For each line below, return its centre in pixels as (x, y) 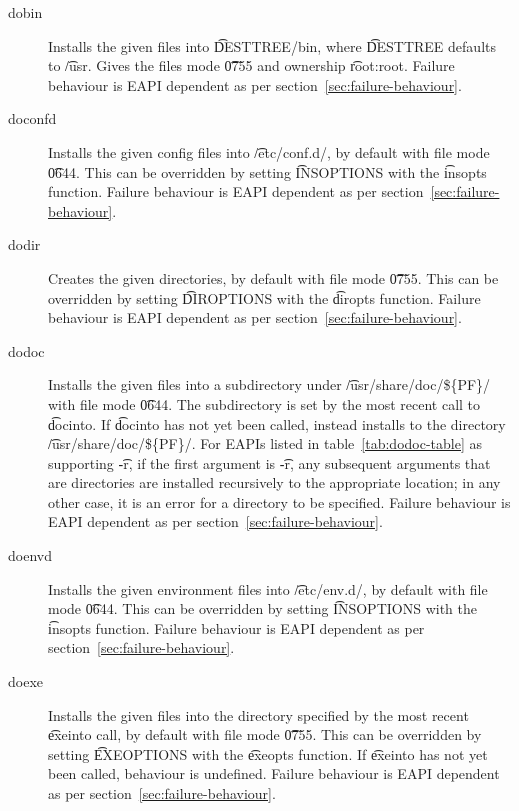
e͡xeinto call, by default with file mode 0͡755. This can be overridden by (265, 734)
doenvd (30, 555)
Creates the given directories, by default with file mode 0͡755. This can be (273, 277)
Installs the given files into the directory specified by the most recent (258, 714)
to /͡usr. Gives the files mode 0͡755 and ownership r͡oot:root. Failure (251, 65)
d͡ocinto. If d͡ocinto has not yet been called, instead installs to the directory (277, 423)
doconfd (32, 118)
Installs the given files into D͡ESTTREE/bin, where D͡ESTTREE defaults (272, 45)
